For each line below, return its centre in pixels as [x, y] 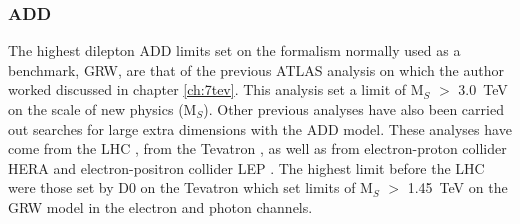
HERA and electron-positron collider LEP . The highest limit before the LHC [246, 167]
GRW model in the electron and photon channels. [160, 206]
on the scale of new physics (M [102, 109]
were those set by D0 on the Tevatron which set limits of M [190, 187]
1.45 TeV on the [457, 187]
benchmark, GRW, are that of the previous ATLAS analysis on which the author [256, 69]
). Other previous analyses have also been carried [353, 109]
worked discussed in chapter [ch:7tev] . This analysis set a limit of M [216, 89]
